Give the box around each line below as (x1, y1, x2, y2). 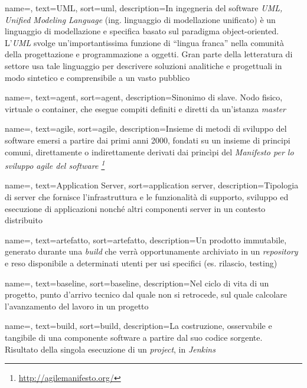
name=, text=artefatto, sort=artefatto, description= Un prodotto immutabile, (5, 233, 287, 246)
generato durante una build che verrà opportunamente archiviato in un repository (5, 245, 298, 257)
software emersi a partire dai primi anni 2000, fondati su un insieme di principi (5, 133, 290, 146)
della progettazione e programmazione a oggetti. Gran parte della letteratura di (5, 48, 293, 60)
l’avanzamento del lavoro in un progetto (5, 299, 149, 312)
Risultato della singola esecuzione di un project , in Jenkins (5, 343, 215, 355)
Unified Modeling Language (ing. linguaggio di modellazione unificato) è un (5, 13, 276, 25)
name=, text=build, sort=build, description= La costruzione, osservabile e (5, 319, 272, 332)
